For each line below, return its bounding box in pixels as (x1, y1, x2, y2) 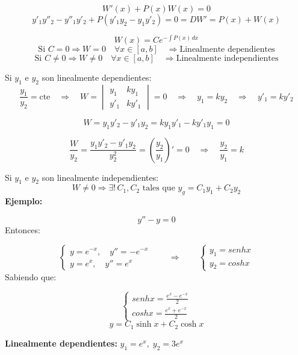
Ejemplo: (5, 195, 43, 207)
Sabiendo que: (5, 270, 57, 283)
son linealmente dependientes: (42, 71, 152, 84)
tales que (142, 184, 175, 193)
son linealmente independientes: (42, 171, 159, 183)
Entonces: (5, 223, 40, 236)
